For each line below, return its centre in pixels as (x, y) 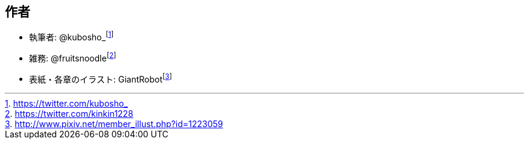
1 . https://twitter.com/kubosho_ (66, 104)
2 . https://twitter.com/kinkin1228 (69, 114)
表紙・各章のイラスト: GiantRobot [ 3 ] (101, 78)
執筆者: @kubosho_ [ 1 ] (72, 36)
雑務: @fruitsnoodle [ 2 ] (73, 57)
